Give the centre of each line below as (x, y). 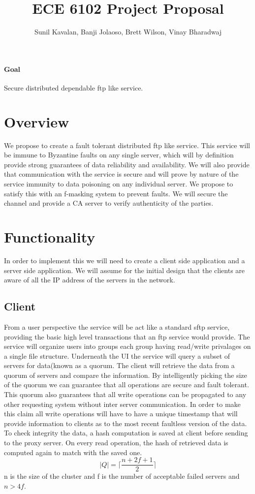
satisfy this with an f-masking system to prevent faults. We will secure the (116, 193)
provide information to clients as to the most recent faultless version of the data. (126, 423)
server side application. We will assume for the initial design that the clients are (125, 270)
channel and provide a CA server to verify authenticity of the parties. (109, 203)
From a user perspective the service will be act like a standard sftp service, (117, 326)
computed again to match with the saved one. (73, 452)
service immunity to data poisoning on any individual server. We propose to (119, 184)
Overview (37, 121)
